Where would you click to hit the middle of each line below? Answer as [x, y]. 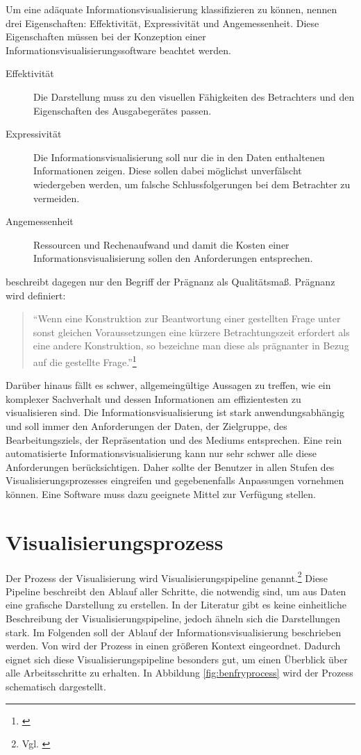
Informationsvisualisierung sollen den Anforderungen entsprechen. [173, 258]
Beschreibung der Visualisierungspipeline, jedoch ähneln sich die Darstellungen [173, 619]
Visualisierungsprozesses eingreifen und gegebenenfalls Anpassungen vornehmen [175, 480]
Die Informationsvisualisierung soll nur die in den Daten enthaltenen [179, 157]
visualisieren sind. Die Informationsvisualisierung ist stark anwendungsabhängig [175, 412]
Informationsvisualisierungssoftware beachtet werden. [118, 50]
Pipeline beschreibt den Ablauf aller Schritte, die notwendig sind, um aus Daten [176, 591]
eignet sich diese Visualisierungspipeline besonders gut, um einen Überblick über [177, 659]
